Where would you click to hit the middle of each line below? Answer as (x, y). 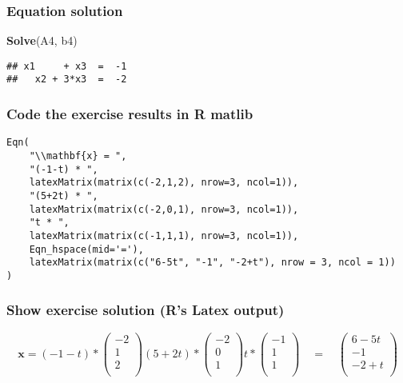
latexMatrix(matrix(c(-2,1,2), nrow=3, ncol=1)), (164, 183)
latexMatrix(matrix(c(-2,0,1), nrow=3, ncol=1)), (164, 209)
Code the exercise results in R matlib (130, 114)
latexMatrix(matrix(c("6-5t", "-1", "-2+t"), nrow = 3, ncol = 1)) (212, 263)
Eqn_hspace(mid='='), (86, 249)
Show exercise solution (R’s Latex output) (146, 310)
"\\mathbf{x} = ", (78, 156)
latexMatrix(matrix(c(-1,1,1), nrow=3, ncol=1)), (164, 235)
